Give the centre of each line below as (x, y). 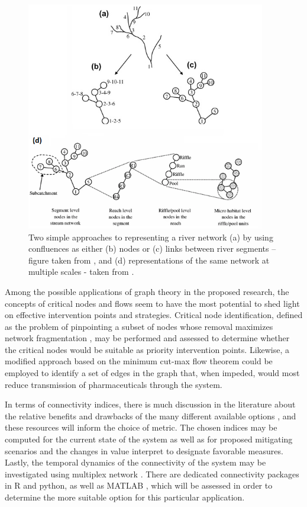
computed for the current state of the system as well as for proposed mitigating (149, 439)
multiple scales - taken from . (81, 272)
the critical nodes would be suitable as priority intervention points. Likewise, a (147, 349)
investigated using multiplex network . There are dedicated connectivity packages (152, 474)
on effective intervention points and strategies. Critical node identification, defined (154, 315)
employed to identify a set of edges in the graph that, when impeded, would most (152, 373)
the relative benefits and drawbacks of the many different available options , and (151, 415)
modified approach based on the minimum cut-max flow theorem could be (139, 361)
